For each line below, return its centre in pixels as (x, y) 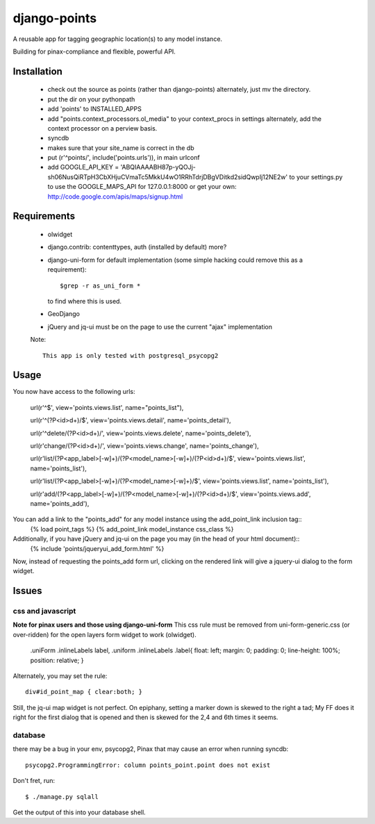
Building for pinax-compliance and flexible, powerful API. (94, 51)
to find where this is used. (84, 301)
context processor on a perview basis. (102, 128)
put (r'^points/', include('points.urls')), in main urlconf (124, 158)
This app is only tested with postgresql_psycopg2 (131, 355)
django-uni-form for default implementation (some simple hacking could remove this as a (175, 260)
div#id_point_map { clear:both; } (84, 692)
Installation (37, 71)
